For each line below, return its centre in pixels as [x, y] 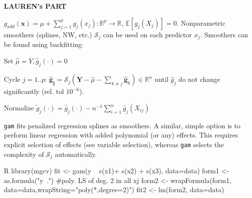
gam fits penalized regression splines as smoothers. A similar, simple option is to [122, 125]
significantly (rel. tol [34, 91]
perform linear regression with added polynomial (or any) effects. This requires [121, 135]
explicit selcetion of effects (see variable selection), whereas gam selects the [114, 145]
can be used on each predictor [147, 34]
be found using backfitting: [44, 44]
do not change [199, 79]
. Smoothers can [224, 34]
